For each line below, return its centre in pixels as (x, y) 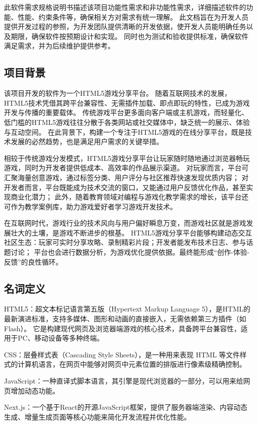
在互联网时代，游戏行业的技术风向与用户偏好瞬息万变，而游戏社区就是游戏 (125, 223)
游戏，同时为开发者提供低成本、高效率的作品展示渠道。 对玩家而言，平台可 (126, 168)
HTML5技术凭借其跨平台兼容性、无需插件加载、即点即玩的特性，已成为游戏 (127, 102)
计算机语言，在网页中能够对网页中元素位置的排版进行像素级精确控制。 (132, 364)
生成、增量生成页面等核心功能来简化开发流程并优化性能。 (97, 416)
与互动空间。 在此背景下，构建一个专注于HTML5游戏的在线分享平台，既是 (125, 132)
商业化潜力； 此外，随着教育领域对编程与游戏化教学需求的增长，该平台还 (129, 197)
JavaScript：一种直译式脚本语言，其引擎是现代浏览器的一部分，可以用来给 (124, 381)
